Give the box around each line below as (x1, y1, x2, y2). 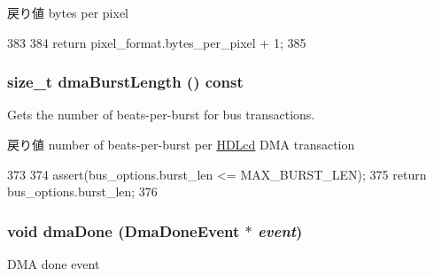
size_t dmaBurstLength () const (7, 71, 244, 93)
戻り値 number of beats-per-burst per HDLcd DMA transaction (7, 135, 355, 153)
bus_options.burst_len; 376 (7, 182, 158, 201)
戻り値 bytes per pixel (7, 4, 129, 21)
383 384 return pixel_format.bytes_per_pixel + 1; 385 (7, 33, 306, 51)
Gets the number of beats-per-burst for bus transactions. (7, 105, 315, 124)
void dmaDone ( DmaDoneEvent (7, 219, 240, 241)
